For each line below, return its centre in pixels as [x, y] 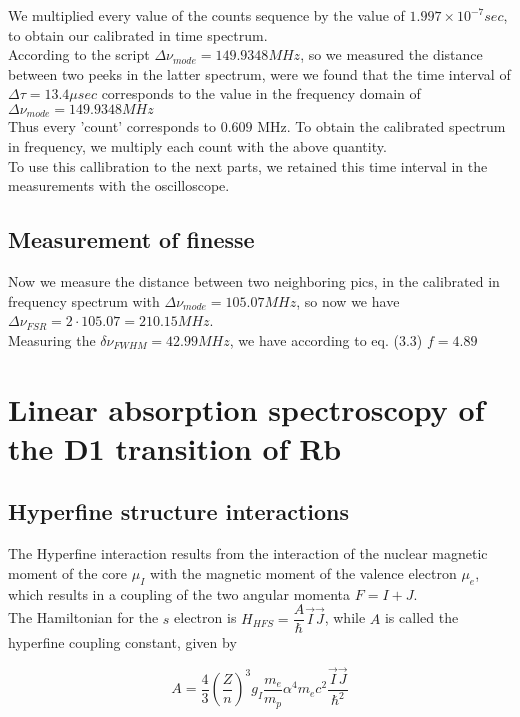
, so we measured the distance [391, 54]
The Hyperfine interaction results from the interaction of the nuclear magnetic [248, 553]
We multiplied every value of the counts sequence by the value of [206, 15]
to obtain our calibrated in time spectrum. [138, 34]
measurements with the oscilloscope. [119, 185]
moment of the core [68, 572]
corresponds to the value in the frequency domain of [261, 93]
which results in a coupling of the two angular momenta [179, 593]
